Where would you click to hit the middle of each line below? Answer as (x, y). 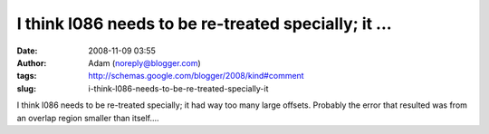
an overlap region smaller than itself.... (88, 118)
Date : (27, 51)
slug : (26, 88)
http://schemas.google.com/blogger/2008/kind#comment (196, 76)
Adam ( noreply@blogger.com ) (144, 62)
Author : (32, 62)
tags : (27, 76)
